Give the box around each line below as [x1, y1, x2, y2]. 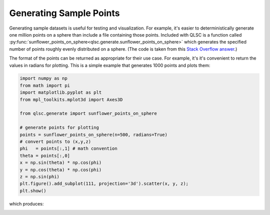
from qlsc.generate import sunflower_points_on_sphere [19, 111, 157, 116]
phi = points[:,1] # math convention [19, 146, 117, 151]
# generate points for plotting [19, 125, 99, 130]
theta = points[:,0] [19, 153, 70, 158]
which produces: [9, 200, 44, 206]
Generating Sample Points [9, 8, 120, 19]
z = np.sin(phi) [19, 173, 60, 179]
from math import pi [19, 83, 70, 88]
